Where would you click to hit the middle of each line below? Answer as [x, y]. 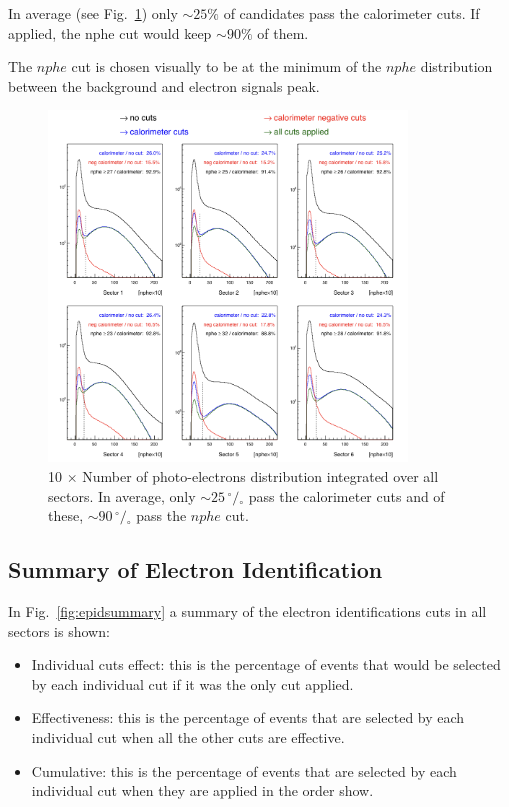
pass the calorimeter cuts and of [346, 495]
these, [66, 515]
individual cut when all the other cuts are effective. [188, 737]
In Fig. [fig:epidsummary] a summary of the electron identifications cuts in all [247, 611]
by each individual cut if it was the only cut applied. [192, 683]
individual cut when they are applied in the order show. [202, 790]
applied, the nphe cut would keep [110, 32]
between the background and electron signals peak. [164, 85]
